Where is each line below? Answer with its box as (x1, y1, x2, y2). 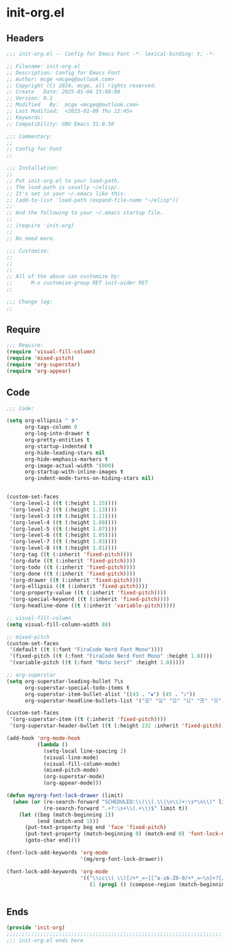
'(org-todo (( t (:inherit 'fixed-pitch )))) (9, 563, 136, 571)
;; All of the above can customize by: (6, 273, 121, 280)
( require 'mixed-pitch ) (6, 355, 75, 362)
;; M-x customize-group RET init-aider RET (6, 280, 148, 286)
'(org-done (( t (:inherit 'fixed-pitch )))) (9, 570, 136, 577)
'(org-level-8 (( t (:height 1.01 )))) (9, 545, 117, 552)
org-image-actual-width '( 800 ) (24, 462, 115, 469)
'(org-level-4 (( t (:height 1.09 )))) (9, 519, 117, 526)
